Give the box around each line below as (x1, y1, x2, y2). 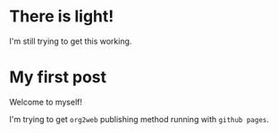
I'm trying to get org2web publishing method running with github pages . (9, 113, 270, 124)
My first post (9, 67, 107, 87)
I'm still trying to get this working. (9, 36, 132, 46)
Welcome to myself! (9, 96, 83, 107)
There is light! (9, 6, 114, 27)
